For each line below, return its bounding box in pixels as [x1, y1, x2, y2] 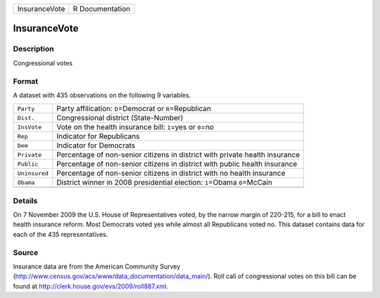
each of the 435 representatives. [13, 230, 108, 238]
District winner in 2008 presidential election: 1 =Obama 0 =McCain [56, 178, 272, 188]
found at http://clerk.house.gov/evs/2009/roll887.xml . [13, 282, 169, 290]
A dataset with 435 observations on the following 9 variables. [13, 91, 191, 99]
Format [13, 76, 39, 86]
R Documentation [72, 4, 130, 13]
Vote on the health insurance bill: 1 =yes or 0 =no [56, 122, 215, 132]
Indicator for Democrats [56, 141, 136, 150]
